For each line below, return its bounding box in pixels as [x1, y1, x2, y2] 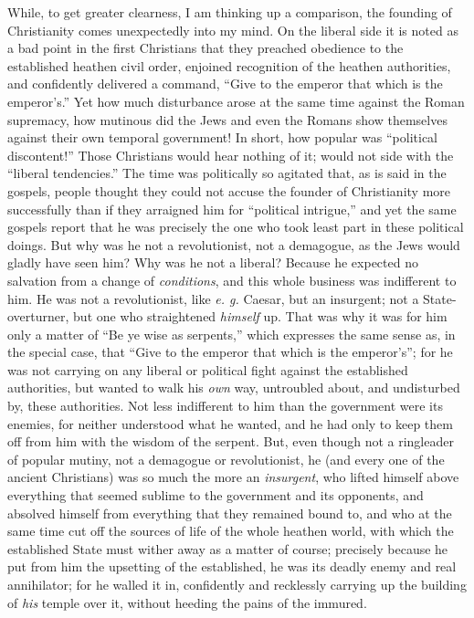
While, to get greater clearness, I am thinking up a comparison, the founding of [7, 3, 452, 21]
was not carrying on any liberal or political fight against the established [7, 360, 408, 379]
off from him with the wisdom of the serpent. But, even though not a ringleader [7, 432, 454, 451]
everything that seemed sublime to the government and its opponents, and [7, 486, 424, 505]
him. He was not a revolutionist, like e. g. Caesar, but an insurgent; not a [7, 288, 419, 308]
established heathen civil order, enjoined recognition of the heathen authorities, [7, 56, 451, 75]
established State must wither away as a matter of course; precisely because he [7, 539, 448, 558]
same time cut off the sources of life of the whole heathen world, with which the [7, 521, 454, 540]
